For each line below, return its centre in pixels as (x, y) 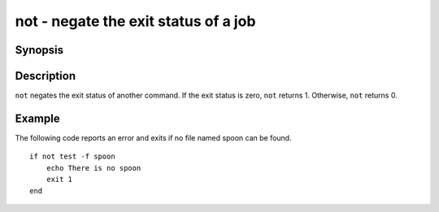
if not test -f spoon (72, 157)
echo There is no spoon (93, 168)
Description (46, 76)
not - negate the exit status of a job (135, 21)
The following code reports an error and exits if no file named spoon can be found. (153, 137)
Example (37, 118)
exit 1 (59, 180)
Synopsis (39, 50)
